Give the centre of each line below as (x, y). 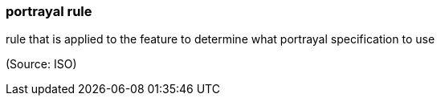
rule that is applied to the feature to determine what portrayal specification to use (220, 39)
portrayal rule (49, 11)
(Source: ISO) (41, 64)
